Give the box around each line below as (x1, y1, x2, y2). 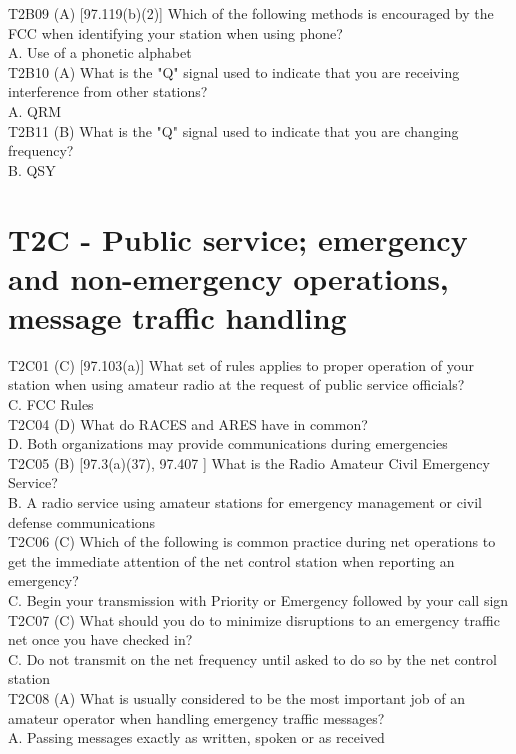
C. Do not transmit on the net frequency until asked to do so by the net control (8, 648, 497, 669)
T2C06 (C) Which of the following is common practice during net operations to (8, 531, 496, 552)
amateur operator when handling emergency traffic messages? (8, 707, 385, 728)
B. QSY (8, 159, 56, 180)
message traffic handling (8, 296, 347, 337)
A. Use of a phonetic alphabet (8, 42, 192, 63)
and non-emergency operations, (8, 257, 449, 298)
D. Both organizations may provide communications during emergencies (8, 433, 448, 454)
